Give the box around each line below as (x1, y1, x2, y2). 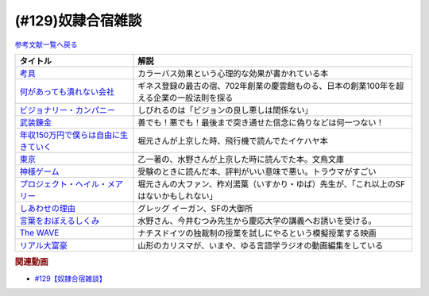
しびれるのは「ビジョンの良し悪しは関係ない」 (137, 104, 313, 115)
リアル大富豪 (19, 240, 68, 251)
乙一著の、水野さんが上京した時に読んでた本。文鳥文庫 (137, 153, 345, 164)
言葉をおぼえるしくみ (19, 215, 99, 226)
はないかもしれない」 (137, 190, 218, 202)
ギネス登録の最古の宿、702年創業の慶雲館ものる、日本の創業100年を (137, 80, 396, 91)
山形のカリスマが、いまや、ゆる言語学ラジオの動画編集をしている (137, 240, 384, 251)
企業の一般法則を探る (153, 92, 234, 103)
